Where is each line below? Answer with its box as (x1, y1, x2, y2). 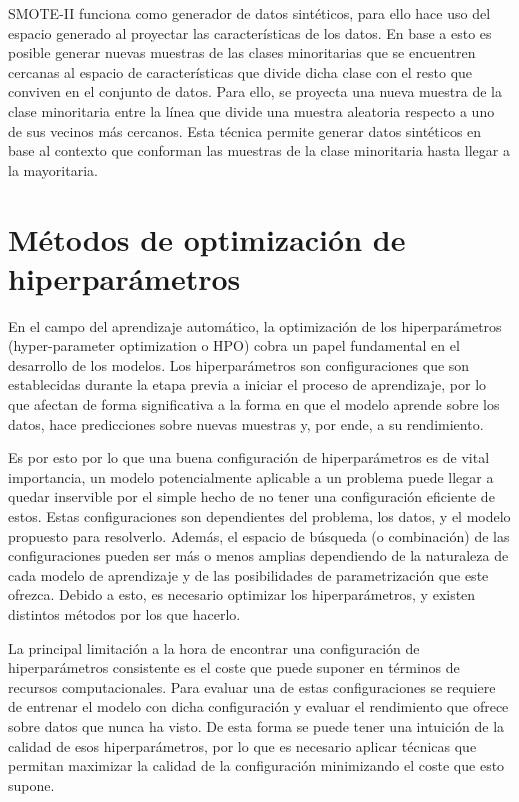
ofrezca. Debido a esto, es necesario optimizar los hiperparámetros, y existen (8, 584, 476, 605)
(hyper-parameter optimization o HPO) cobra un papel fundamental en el (8, 335, 460, 356)
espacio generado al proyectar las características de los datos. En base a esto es (8, 22, 492, 43)
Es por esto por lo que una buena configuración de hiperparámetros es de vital (8, 447, 490, 468)
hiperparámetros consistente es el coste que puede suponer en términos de (8, 657, 460, 678)
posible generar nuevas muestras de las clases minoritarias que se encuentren (8, 42, 476, 63)
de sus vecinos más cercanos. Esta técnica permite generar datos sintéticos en (8, 120, 482, 141)
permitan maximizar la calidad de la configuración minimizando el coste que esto (8, 755, 505, 776)
